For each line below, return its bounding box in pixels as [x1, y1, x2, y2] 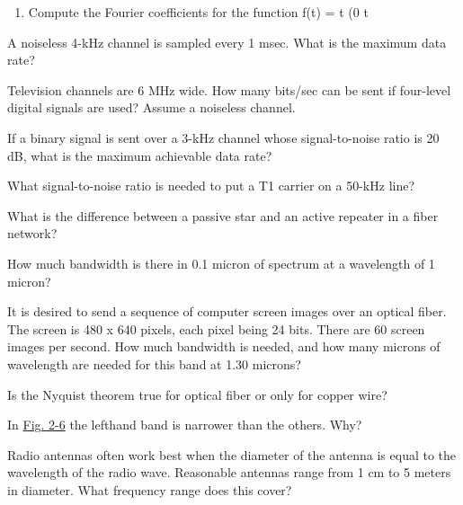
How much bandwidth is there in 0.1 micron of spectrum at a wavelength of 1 [7, 253, 435, 272]
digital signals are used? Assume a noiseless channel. [7, 98, 296, 117]
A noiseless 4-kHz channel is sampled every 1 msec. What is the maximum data [7, 32, 447, 51]
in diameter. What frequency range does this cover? [7, 480, 292, 499]
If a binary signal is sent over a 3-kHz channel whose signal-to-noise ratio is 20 [7, 128, 440, 146]
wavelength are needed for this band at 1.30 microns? [7, 354, 301, 373]
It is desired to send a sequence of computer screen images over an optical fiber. [7, 302, 447, 321]
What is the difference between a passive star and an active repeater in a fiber [7, 206, 439, 225]
